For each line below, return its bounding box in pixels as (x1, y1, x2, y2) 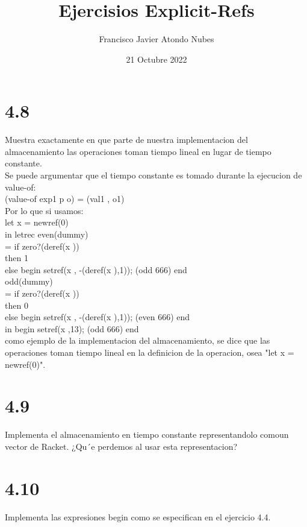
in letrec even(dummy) (5, 228, 88, 240)
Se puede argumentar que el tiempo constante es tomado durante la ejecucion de (5, 169, 302, 181)
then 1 (5, 251, 28, 264)
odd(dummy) (5, 275, 53, 288)
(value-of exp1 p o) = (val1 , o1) (5, 192, 125, 205)
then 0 (5, 298, 28, 311)
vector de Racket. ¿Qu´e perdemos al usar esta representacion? (5, 440, 238, 452)
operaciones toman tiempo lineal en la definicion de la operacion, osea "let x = (5, 346, 294, 358)
